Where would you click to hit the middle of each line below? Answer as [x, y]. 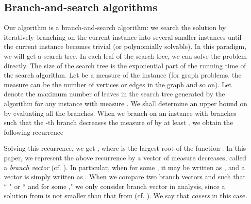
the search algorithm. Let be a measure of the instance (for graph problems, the [123, 75]
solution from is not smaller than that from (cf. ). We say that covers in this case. [126, 196]
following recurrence [34, 132]
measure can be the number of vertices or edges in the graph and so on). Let [118, 84]
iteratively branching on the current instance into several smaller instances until [123, 37]
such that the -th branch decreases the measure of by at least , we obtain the [118, 122]
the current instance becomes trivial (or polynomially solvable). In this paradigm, [125, 46]
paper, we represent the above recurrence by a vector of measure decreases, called [125, 157]
